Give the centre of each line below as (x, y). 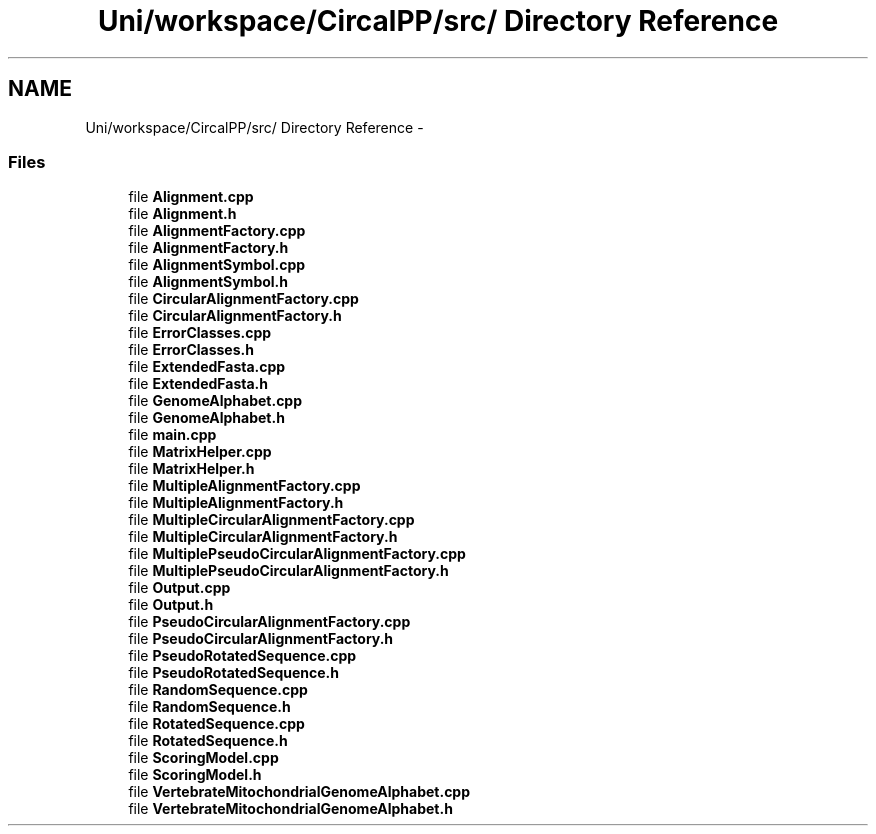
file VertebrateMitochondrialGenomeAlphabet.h (290, 809)
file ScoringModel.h (195, 775)
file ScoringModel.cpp (203, 758)
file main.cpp (172, 435)
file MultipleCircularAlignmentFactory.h (263, 537)
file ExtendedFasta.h (198, 384)
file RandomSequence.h (209, 707)
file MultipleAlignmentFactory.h (236, 503)
